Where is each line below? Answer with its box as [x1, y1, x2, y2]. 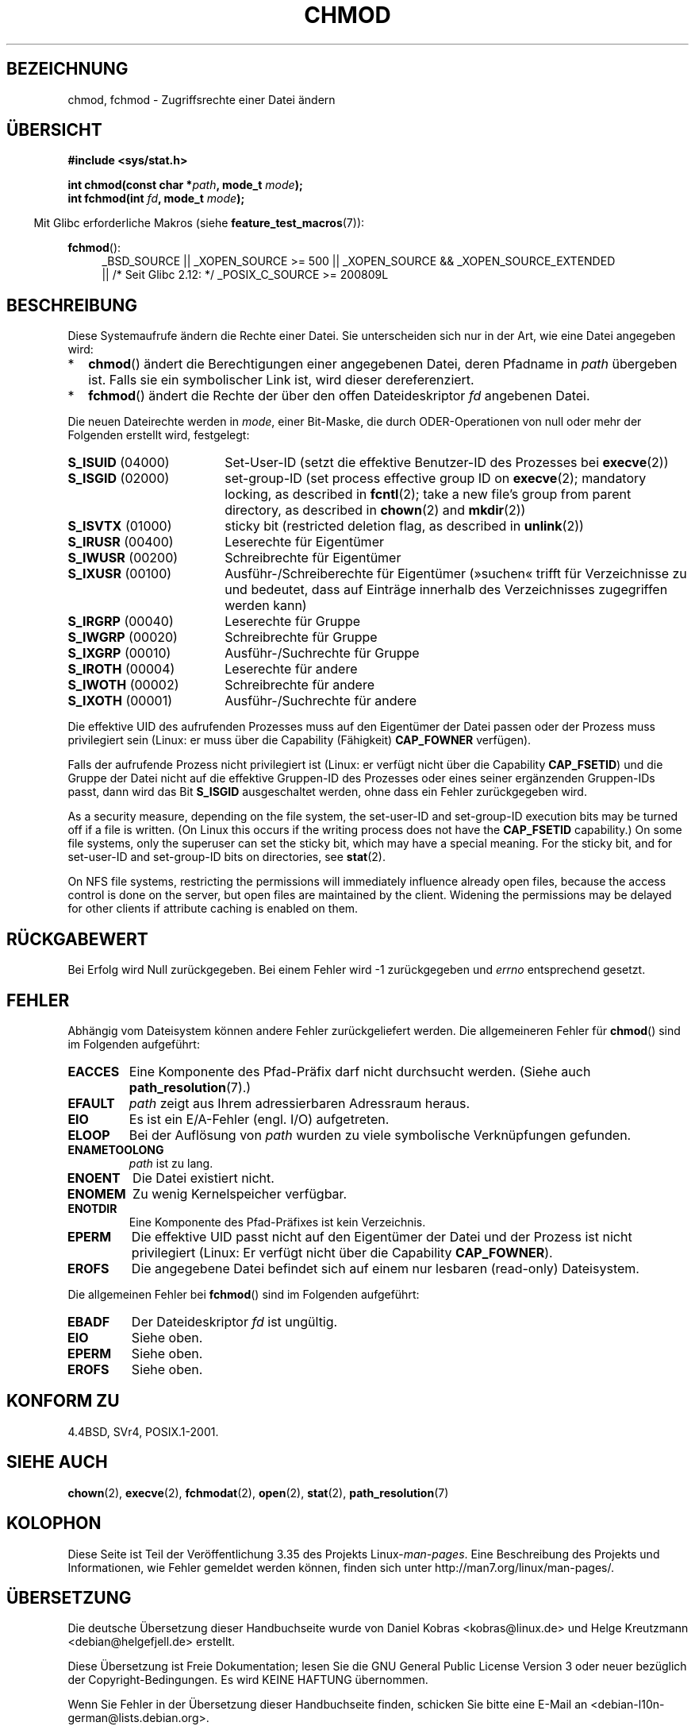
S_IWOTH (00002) [67, 677, 179, 693]
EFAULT [67, 1095, 115, 1111]
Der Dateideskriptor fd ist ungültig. [131, 1313, 338, 1330]
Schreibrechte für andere [225, 677, 374, 693]
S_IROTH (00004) [67, 661, 175, 678]
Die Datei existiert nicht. [132, 1169, 275, 1186]
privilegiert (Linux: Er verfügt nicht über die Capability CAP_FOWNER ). [131, 1244, 553, 1261]
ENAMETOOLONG [67, 1142, 164, 1157]
